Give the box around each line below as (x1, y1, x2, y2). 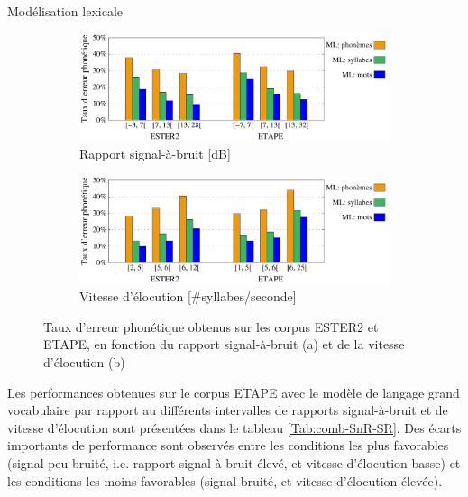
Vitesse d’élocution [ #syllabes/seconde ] (79, 287, 297, 306)
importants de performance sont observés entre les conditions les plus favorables (7, 436, 449, 455)
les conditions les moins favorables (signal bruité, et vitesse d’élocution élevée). (7, 471, 443, 490)
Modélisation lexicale (7, 2, 124, 20)
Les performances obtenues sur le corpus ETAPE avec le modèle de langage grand (7, 382, 460, 401)
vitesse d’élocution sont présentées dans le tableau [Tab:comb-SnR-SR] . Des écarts (7, 418, 462, 437)
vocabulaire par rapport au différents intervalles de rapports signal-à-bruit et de (7, 400, 448, 419)
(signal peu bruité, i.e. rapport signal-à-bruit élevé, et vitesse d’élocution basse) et (7, 453, 461, 472)
